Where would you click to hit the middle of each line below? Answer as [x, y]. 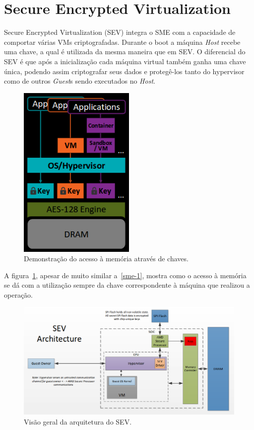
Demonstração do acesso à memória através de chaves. [106, 259]
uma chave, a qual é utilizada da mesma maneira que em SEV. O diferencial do [125, 52]
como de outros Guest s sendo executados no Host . [80, 81]
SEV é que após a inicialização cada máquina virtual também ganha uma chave [125, 61]
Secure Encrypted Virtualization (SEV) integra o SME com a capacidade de [120, 32]
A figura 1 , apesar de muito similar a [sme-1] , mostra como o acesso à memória [125, 275]
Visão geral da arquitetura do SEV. [78, 421]
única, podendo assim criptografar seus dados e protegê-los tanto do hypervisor [124, 71]
